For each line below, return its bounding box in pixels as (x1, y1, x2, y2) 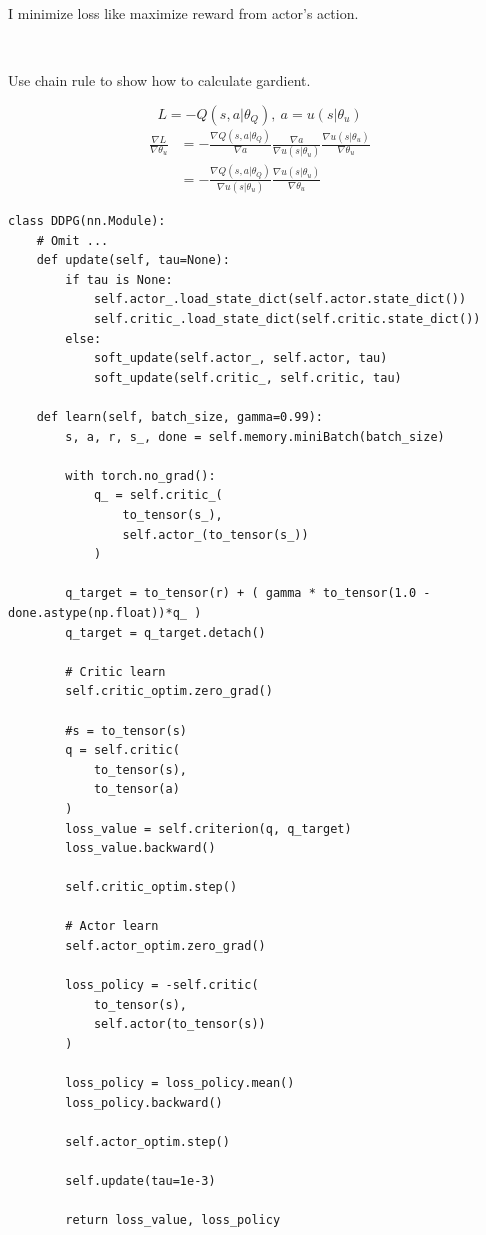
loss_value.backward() (65, 841, 216, 856)
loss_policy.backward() (65, 1095, 223, 1110)
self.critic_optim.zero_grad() (65, 684, 273, 699)
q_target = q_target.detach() (65, 625, 266, 640)
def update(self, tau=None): (36, 253, 230, 268)
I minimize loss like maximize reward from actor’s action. (8, 3, 359, 23)
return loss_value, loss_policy (65, 1213, 281, 1228)
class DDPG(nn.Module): (8, 214, 166, 229)
